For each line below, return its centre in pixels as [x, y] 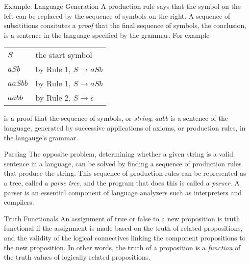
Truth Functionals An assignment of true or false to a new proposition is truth [122, 218]
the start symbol [64, 55]
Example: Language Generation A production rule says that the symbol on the [123, 6]
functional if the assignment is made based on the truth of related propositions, [123, 228]
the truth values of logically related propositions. [77, 257]
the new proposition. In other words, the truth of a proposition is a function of [122, 247]
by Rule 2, [53, 98]
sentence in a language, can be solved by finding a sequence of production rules [123, 163]
